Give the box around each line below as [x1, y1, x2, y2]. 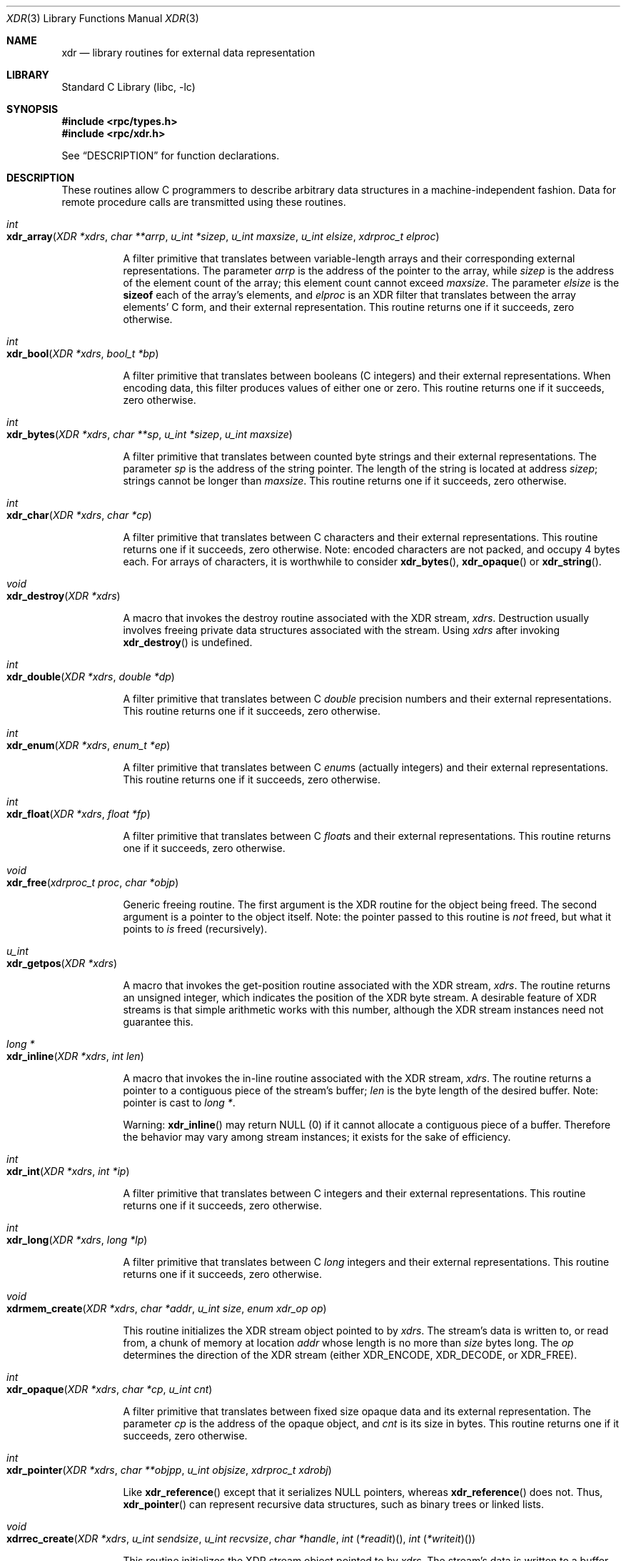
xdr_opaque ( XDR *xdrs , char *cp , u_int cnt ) [6, 1383, 213, 1395]
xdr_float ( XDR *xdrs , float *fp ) [6, 808, 151, 820]
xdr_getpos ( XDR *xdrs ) [6, 957, 118, 969]
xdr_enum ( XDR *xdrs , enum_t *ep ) [6, 739, 171, 751]
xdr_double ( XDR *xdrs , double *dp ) [6, 670, 175, 683]
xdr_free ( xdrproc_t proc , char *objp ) [6, 876, 179, 888]
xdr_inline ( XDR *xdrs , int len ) [6, 1050, 144, 1062]
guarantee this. [123, 1016, 193, 1028]
